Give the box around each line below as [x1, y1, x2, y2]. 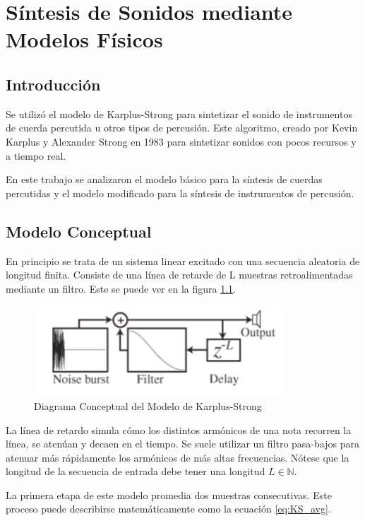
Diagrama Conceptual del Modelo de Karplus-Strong [34, 398, 262, 413]
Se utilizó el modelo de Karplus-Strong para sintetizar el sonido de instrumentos [6, 106, 352, 121]
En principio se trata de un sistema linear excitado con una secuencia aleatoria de [6, 253, 360, 268]
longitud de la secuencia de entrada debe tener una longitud [6, 464, 265, 479]
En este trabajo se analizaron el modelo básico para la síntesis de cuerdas [6, 172, 323, 187]
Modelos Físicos [6, 25, 163, 54]
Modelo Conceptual [6, 220, 152, 242]
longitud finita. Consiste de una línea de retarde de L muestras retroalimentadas [6, 267, 353, 282]
